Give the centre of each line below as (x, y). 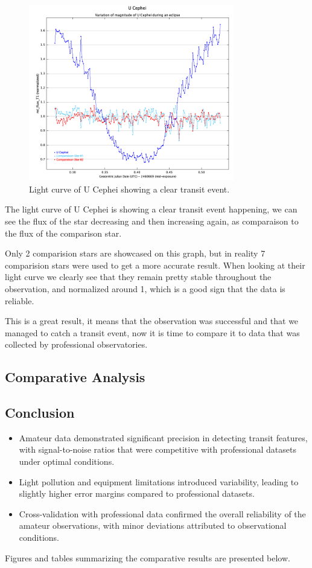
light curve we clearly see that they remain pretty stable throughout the (138, 277)
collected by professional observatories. (76, 344)
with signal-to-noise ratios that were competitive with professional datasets (158, 449)
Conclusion (40, 413)
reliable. (20, 300)
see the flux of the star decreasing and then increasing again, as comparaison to (152, 221)
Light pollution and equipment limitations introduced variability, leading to (159, 481)
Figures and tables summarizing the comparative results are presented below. (148, 557)
